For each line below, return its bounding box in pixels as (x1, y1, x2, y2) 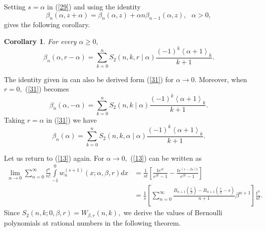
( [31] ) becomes (25, 84, 69, 94)
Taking (4, 114, 25, 125)
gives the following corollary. (4, 19, 90, 30)
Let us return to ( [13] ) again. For (4, 152, 105, 163)
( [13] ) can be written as (130, 152, 202, 163)
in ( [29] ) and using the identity (47, 1, 141, 11)
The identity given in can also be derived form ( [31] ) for (4, 74, 174, 84)
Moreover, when (199, 74, 247, 84)
